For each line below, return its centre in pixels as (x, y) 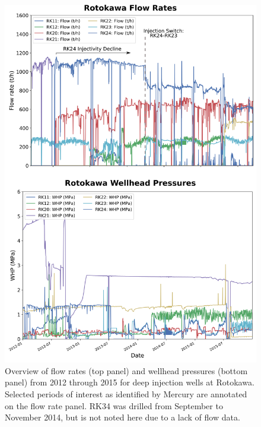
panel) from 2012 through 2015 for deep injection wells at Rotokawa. (130, 382)
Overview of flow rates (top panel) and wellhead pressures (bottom (126, 370)
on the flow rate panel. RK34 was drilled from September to (114, 405)
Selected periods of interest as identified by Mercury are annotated (126, 393)
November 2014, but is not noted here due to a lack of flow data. (122, 417)
